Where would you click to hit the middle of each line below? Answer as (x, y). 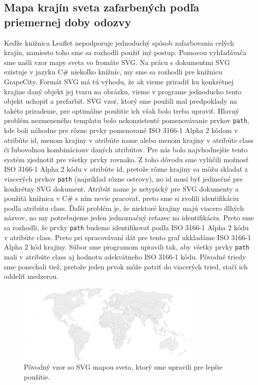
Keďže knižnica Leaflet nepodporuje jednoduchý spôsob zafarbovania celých (119, 42)
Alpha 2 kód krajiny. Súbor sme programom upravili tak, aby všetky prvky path (127, 247)
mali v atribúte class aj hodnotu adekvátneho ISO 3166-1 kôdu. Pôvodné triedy (125, 256)
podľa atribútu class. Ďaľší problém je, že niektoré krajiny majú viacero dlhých (124, 208)
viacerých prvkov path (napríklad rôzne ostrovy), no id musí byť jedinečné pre (124, 178)
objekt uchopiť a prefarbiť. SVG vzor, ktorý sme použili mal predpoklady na (121, 101)
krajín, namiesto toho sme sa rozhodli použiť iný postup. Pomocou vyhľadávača (125, 52)
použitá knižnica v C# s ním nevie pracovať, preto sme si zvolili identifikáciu (122, 198)
